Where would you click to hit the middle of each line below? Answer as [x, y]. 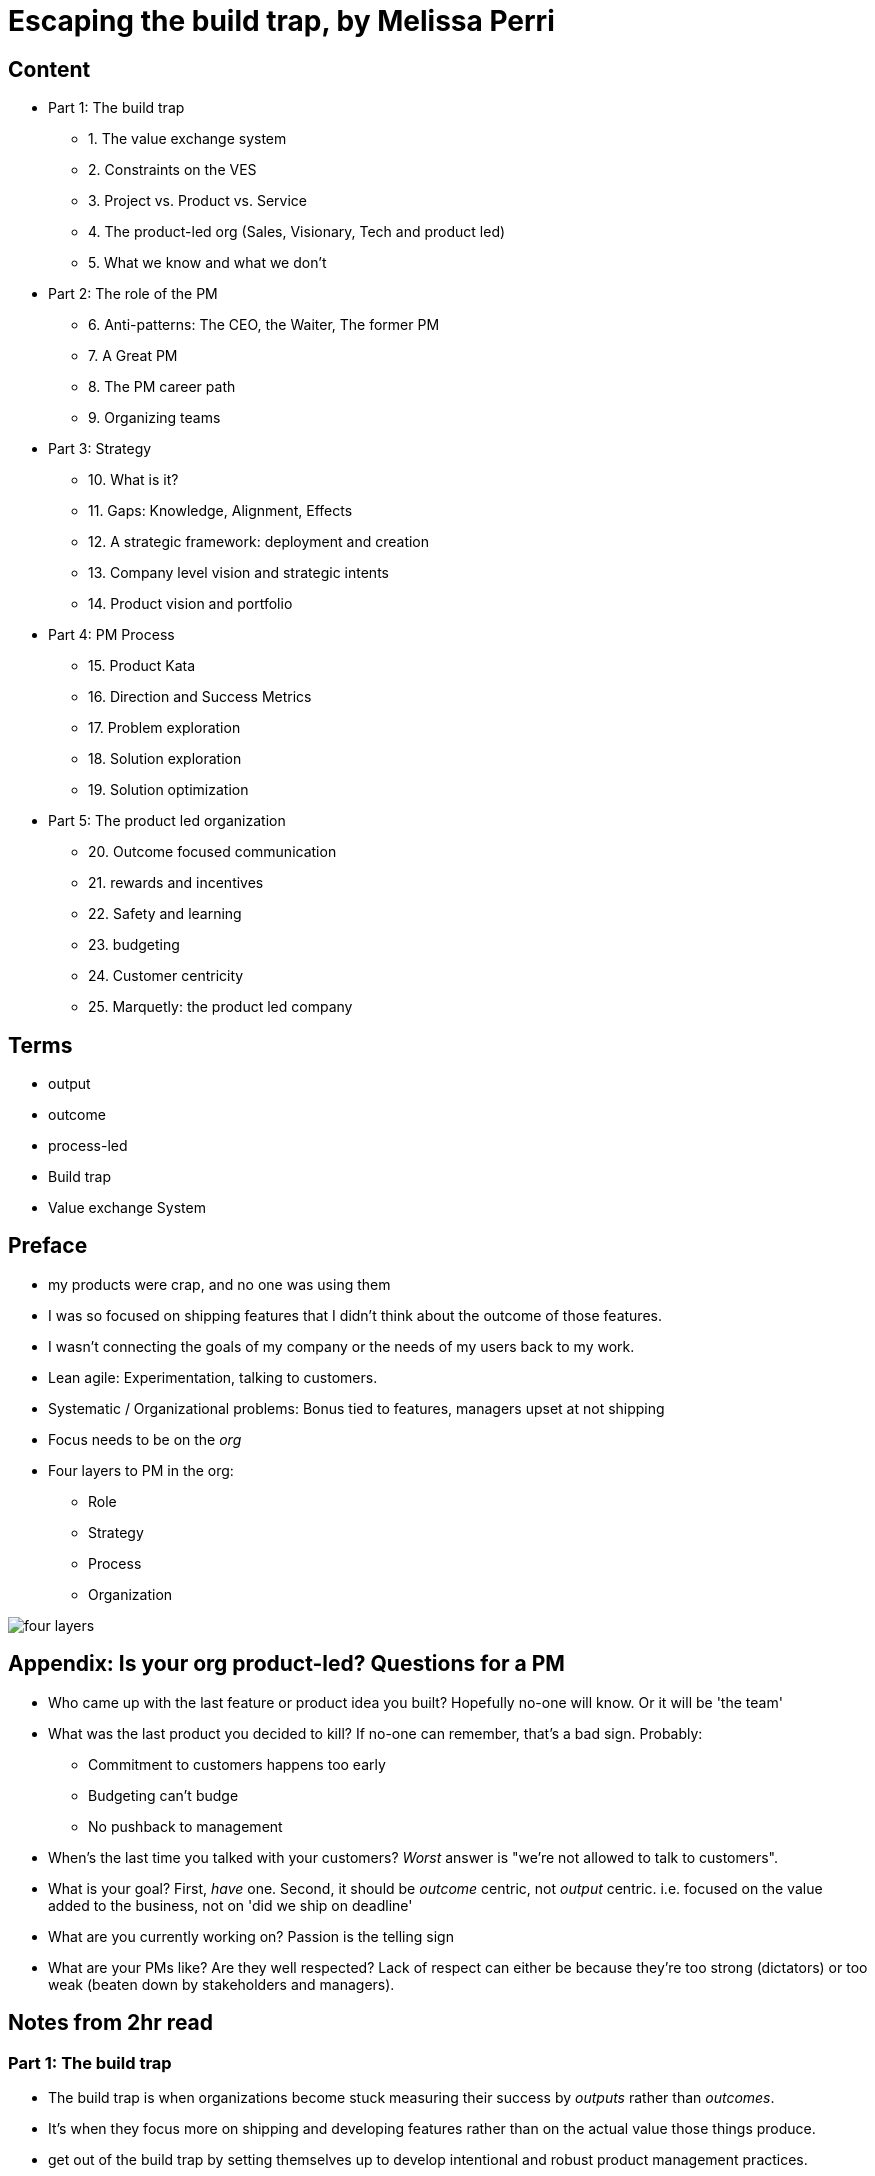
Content [49, 69]
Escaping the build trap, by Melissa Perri [281, 21]
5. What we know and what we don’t [207, 263]
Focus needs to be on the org [145, 1439]
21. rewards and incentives [176, 883]
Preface [48, 1246]
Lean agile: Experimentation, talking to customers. [213, 1377]
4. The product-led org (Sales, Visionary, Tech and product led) [297, 232]
